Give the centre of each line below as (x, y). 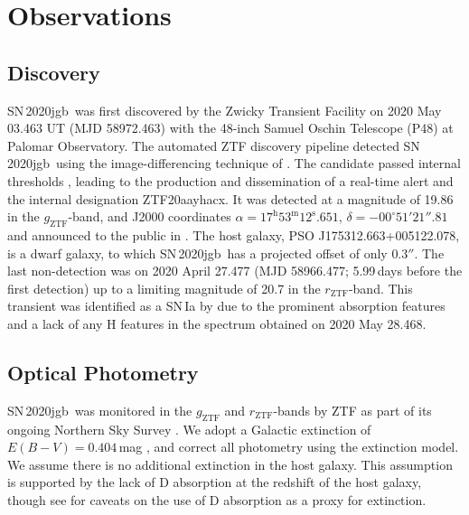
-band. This (380, 288)
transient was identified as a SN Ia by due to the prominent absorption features (226, 306)
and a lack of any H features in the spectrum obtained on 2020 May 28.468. (217, 323)
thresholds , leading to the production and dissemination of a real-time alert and (230, 180)
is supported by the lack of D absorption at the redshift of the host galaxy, (215, 482)
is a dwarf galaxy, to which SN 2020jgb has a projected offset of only (197, 253)
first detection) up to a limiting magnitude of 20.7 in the (164, 288)
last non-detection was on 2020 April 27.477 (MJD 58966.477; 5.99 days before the (235, 271)
